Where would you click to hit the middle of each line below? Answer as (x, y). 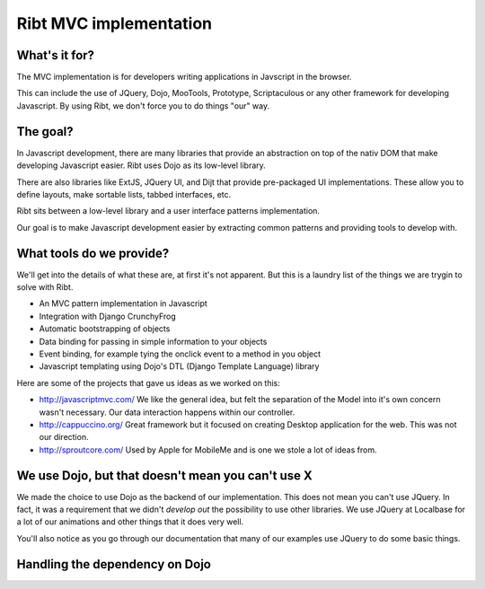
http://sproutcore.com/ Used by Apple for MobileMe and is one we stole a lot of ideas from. (208, 450)
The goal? (45, 132)
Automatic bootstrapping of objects (105, 329)
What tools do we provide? (93, 253)
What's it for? (55, 55)
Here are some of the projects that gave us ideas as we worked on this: (148, 382)
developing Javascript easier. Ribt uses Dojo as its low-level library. (141, 165)
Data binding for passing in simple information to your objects (153, 341)
